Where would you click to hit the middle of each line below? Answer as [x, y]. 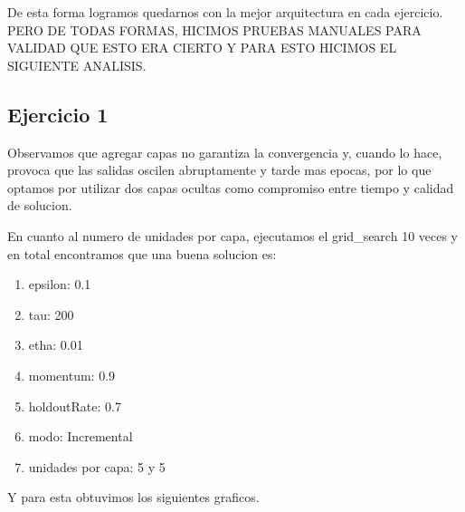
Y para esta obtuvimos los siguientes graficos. [133, 497]
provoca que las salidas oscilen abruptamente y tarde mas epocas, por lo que [219, 170]
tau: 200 [51, 314]
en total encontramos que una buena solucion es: [142, 253]
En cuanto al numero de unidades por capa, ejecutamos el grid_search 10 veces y [233, 235]
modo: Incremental [81, 436]
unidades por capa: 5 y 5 [97, 466]
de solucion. [40, 205]
